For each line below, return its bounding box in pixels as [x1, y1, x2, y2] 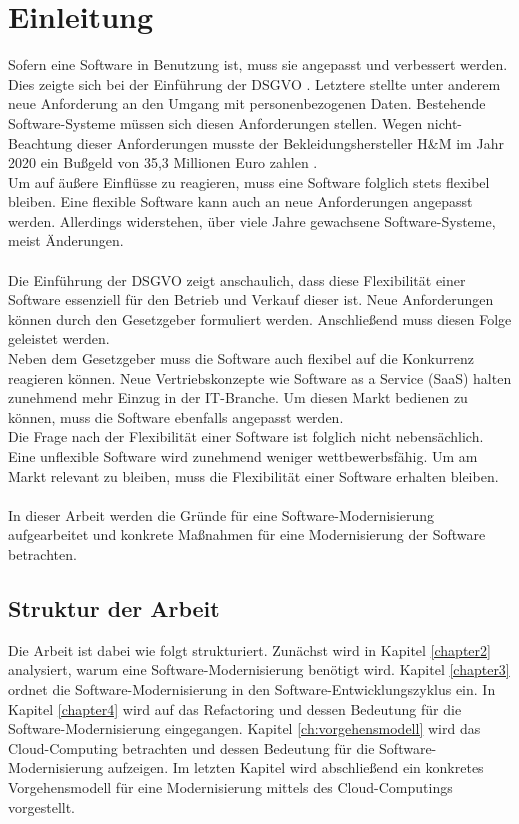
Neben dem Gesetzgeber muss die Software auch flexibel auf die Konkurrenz [8, 348, 474, 369]
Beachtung [8, 132, 73, 153]
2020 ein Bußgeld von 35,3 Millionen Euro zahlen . [8, 152, 318, 173]
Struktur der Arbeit [8, 592, 220, 623]
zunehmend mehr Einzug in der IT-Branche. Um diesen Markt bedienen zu [8, 387, 468, 408]
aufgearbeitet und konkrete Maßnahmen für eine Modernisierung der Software [8, 524, 486, 545]
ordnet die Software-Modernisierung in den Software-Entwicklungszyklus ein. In [8, 678, 496, 699]
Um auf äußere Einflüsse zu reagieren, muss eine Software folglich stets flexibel [8, 171, 490, 192]
